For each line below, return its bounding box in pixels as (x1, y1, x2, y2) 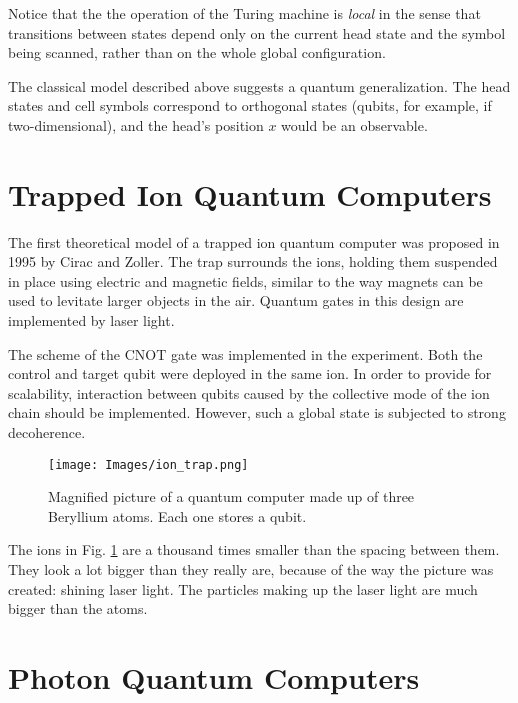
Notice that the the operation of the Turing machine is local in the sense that (8, 3, 481, 23)
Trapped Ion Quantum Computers (8, 173, 492, 214)
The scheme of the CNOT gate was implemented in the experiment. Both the (8, 343, 483, 364)
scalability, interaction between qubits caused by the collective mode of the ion (8, 382, 490, 403)
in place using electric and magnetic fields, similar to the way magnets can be (8, 270, 483, 291)
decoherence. (8, 422, 86, 443)
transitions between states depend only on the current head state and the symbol (8, 22, 506, 43)
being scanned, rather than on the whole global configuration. (8, 42, 386, 63)
